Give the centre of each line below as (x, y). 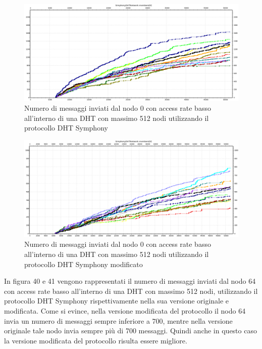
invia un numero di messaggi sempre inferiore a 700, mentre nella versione (118, 320)
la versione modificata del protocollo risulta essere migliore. (96, 340)
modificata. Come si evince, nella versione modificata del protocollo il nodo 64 (125, 310)
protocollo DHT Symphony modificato (84, 264)
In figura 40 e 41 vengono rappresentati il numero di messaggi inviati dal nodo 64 (130, 281)
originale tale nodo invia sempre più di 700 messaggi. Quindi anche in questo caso (130, 331)
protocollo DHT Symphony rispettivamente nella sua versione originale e (117, 301)
